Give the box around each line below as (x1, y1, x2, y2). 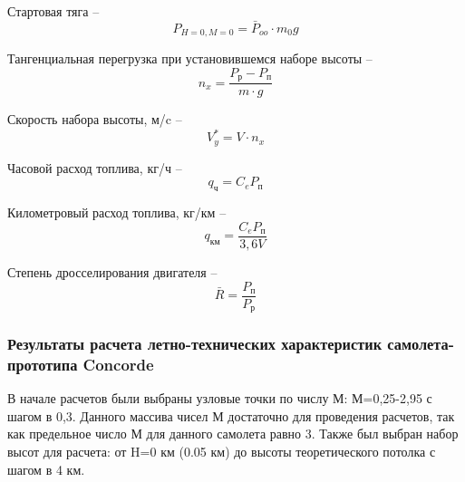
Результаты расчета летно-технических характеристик (7, 332, 383, 354)
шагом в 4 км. (7, 459, 85, 478)
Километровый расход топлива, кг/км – (7, 203, 227, 222)
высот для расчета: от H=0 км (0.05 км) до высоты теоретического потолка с (7, 441, 436, 460)
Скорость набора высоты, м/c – (7, 110, 182, 129)
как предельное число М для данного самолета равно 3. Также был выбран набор (7, 424, 459, 443)
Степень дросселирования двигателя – (7, 262, 218, 281)
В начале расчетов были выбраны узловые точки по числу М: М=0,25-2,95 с (7, 389, 432, 408)
